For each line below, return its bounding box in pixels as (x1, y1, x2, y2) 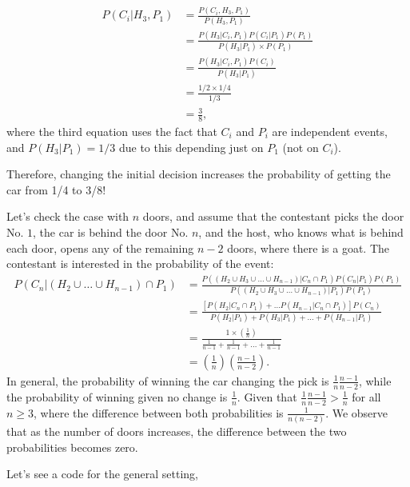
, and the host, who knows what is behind (198, 223, 404, 240)
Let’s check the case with (6, 208, 129, 225)
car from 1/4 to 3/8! (6, 181, 106, 198)
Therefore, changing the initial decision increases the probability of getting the (6, 166, 391, 182)
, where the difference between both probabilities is (34, 404, 284, 421)
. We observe (325, 404, 388, 421)
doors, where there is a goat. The (227, 239, 389, 256)
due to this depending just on (118, 138, 264, 155)
